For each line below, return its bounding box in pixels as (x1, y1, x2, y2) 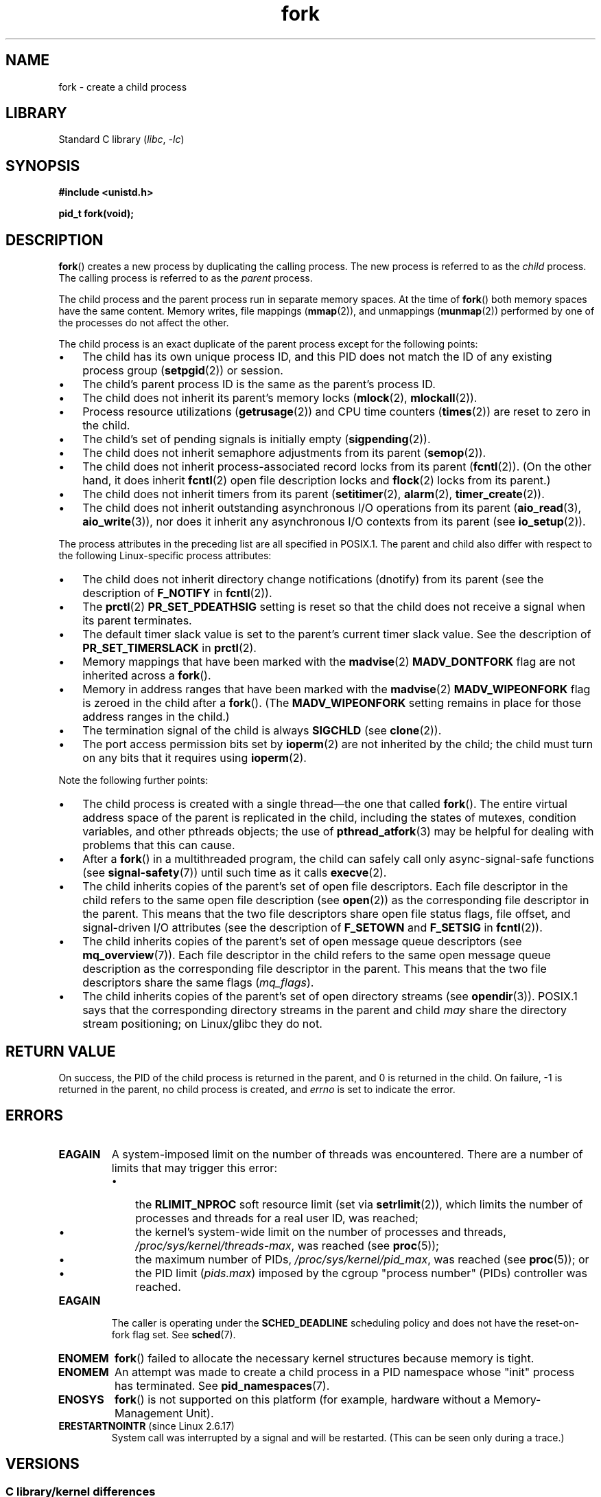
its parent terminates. (82, 614, 192, 628)
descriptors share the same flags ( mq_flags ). (82, 976, 314, 990)
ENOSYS (58, 1392, 104, 1406)
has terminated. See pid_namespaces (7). (115, 1378, 330, 1393)
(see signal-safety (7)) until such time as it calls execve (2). (82, 866, 387, 880)
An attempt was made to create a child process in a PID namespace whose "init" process (115, 1364, 575, 1379)
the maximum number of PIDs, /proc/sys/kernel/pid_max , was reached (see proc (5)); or (135, 1252, 589, 1266)
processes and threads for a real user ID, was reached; (135, 1211, 419, 1225)
